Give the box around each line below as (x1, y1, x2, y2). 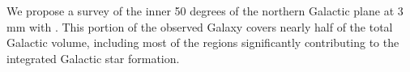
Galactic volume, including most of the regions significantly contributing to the (6, 34, 399, 51)
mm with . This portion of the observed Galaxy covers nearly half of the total (6, 18, 393, 35)
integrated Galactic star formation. (6, 49, 180, 66)
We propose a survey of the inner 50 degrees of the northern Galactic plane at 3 (6, 2, 404, 19)
